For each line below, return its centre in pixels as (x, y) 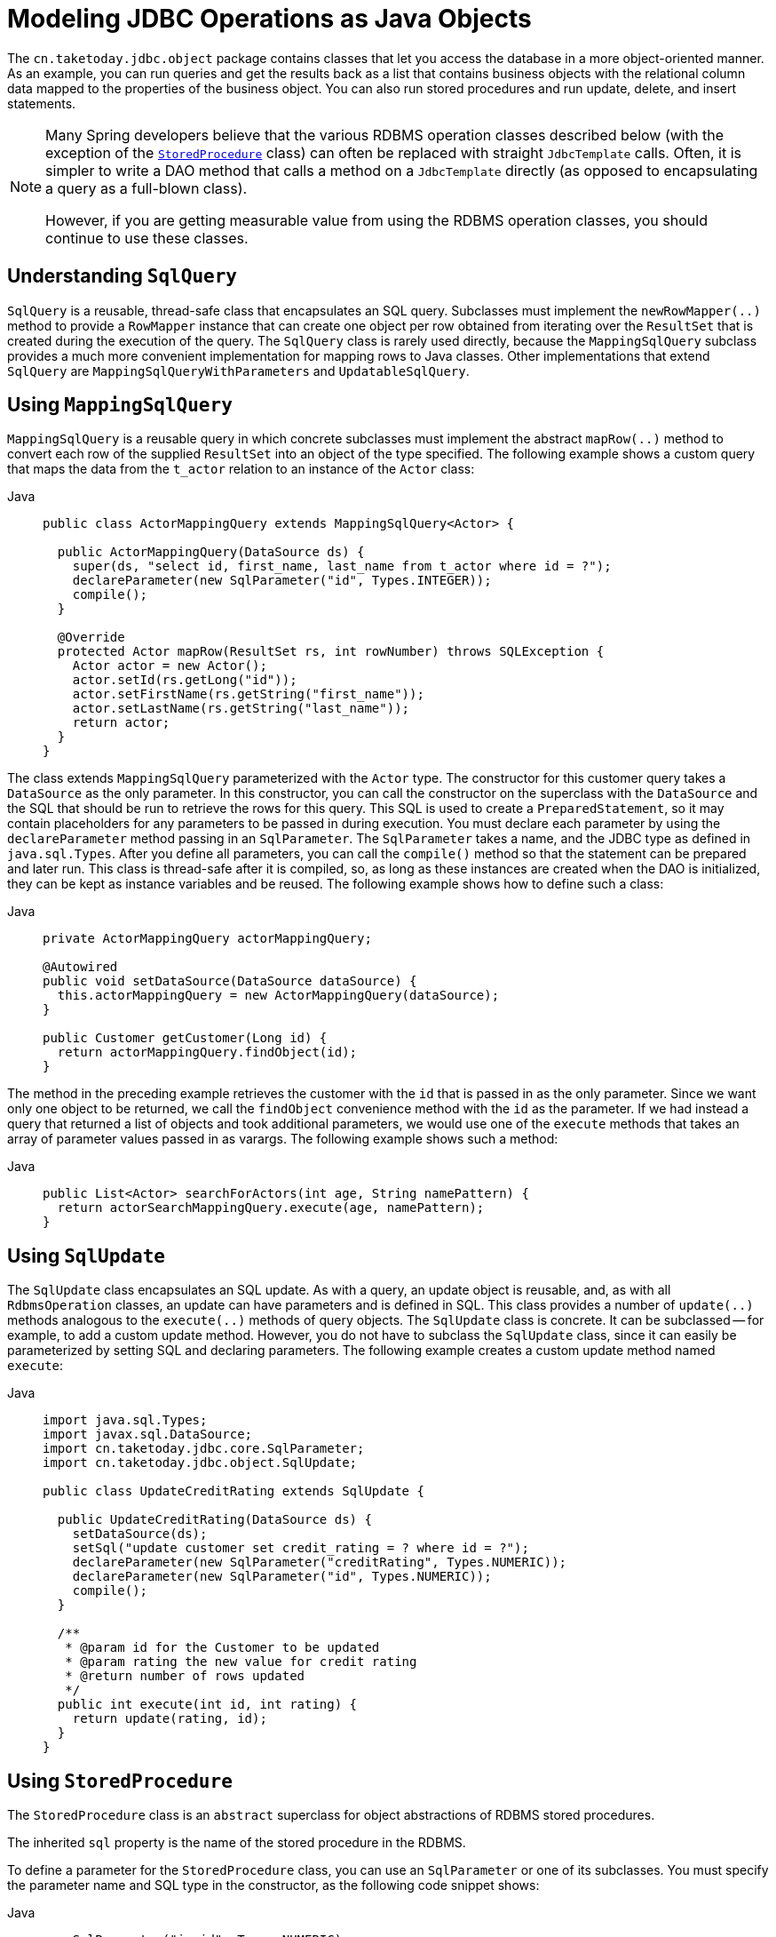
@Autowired (80, 967)
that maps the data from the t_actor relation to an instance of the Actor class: (241, 469)
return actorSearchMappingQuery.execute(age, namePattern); (271, 1208)
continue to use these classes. (147, 238)
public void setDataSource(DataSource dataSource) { (230, 981)
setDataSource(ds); (140, 1534)
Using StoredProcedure (120, 1781)
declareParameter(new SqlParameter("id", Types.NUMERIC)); (282, 1577)
